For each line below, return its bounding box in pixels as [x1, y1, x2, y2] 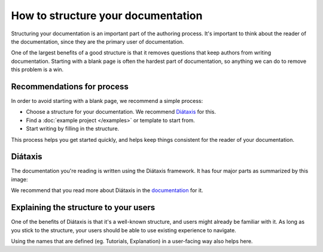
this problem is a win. [11, 66, 64, 73]
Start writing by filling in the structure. [26, 125, 120, 132]
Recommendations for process [11, 81, 129, 92]
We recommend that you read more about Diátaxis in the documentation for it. [11, 187, 203, 194]
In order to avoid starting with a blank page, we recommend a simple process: [11, 98, 203, 105]
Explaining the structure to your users [11, 202, 156, 212]
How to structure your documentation [11, 9, 203, 22]
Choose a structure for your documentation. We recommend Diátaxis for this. [26, 108, 217, 116]
